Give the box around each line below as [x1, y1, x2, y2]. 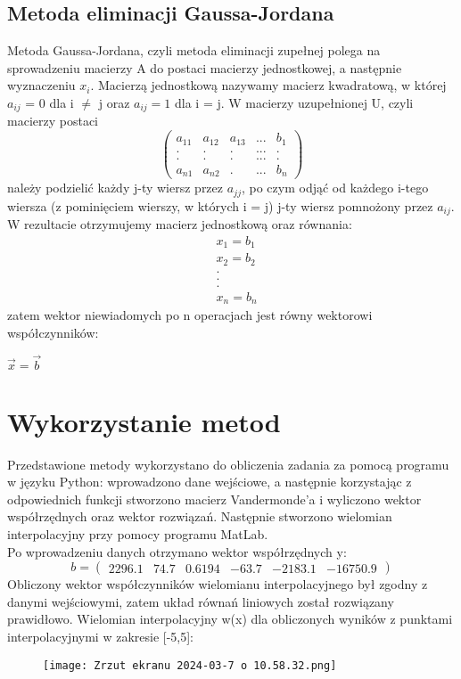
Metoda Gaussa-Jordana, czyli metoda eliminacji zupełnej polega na [7, 41, 381, 60]
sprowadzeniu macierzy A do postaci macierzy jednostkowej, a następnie [7, 58, 402, 77]
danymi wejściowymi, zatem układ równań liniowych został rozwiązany [7, 592, 394, 610]
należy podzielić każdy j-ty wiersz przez [7, 178, 224, 197]
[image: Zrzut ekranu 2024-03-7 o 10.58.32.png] [43, 659, 337, 672]
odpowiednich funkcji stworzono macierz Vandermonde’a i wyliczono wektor [7, 489, 422, 508]
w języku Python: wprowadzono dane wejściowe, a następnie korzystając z [7, 472, 412, 491]
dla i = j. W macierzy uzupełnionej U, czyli [174, 93, 414, 111]
